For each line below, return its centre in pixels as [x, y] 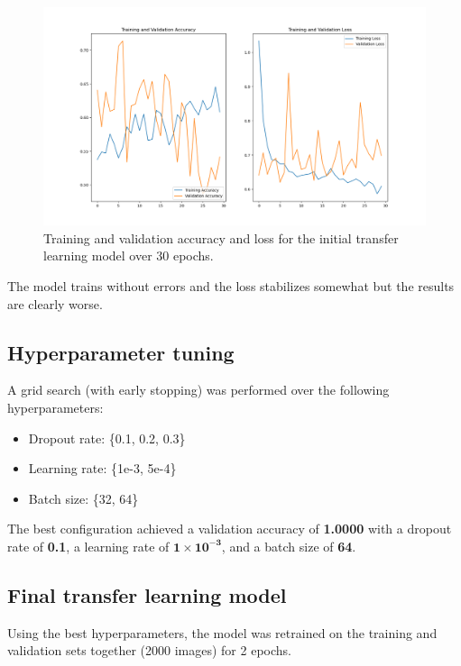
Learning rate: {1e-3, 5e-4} [102, 468]
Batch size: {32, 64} [83, 498]
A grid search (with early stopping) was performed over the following [198, 390]
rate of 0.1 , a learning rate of [88, 546]
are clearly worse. [55, 303]
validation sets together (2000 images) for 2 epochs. [149, 650]
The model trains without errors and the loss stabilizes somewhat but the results [231, 286]
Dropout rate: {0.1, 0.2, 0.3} [107, 438]
